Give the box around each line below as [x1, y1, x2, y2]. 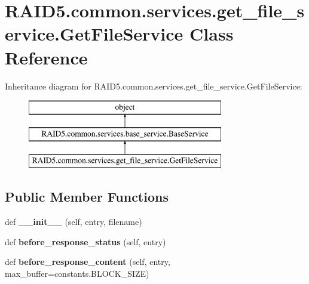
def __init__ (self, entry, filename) [5, 215, 142, 228]
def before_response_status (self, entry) [5, 235, 166, 248]
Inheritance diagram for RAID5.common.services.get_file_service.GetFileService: [5, 79, 302, 92]
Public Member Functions [5, 187, 169, 206]
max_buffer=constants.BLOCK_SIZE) [5, 267, 149, 280]
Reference [5, 45, 88, 69]
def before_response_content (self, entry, [5, 255, 170, 268]
